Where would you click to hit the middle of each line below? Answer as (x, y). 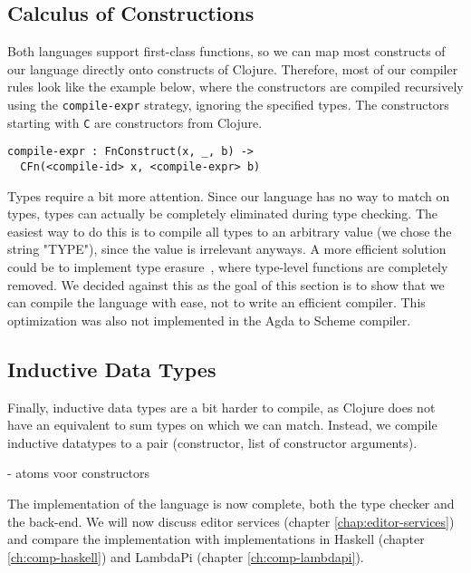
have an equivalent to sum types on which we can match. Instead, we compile (222, 425)
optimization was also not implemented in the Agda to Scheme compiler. (209, 320)
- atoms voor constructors (79, 473)
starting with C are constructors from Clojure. (135, 122)
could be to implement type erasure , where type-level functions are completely (228, 266)
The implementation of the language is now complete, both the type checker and (231, 503)
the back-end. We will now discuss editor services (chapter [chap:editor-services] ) (231, 521)
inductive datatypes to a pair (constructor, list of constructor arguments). (212, 442)
